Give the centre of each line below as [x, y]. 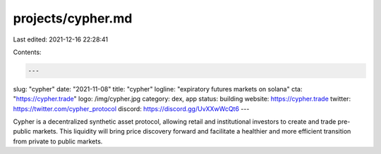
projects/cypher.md [73, 18]
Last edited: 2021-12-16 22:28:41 [61, 39]
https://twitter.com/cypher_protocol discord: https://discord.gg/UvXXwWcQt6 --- [131, 108]
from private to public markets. [58, 141]
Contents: [27, 52]
